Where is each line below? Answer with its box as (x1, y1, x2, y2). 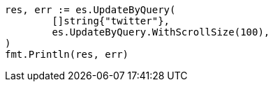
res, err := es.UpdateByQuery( (5, 4, 176, 15)
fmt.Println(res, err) (5, 49, 129, 60)
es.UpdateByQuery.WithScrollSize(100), (52, 26, 270, 38)
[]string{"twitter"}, (52, 15, 170, 26)
